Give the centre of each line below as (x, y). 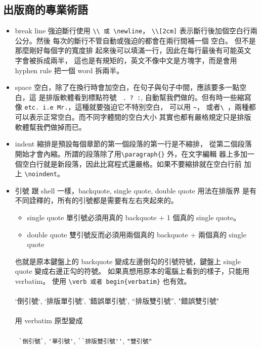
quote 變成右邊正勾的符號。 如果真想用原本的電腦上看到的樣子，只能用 (132, 271)
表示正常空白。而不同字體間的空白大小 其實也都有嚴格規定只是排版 (140, 117)
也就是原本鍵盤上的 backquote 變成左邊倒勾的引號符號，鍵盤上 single (128, 261)
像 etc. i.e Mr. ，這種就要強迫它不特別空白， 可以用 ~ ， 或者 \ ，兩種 (132, 107)
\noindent (41, 175)
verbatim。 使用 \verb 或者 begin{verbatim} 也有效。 (103, 281)
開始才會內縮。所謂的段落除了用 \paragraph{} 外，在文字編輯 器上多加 (131, 153)
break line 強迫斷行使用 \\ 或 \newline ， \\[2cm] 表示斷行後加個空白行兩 (136, 31)
